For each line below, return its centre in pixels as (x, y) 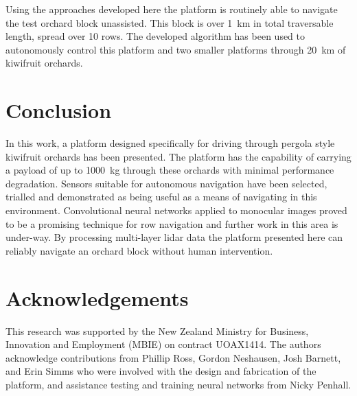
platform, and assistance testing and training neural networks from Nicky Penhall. (178, 384)
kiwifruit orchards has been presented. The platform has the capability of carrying (178, 156)
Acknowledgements (97, 298)
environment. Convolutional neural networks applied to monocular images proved (176, 210)
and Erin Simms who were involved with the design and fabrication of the (161, 371)
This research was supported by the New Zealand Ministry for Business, (157, 330)
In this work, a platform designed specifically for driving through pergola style (170, 143)
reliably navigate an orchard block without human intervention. (139, 250)
